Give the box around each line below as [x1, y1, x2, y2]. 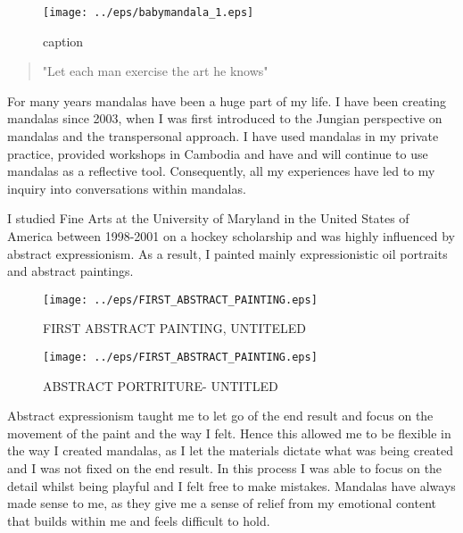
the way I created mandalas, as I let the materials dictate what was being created [7, 441, 454, 460]
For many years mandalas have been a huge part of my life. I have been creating [7, 91, 447, 110]
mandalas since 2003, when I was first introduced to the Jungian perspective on [7, 109, 442, 128]
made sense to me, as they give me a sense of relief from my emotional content [7, 494, 437, 512]
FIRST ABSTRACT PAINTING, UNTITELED [43, 319, 307, 337]
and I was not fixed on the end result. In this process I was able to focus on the [7, 459, 442, 478]
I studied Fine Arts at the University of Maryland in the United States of [7, 209, 409, 228]
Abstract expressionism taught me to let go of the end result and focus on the [7, 406, 434, 425]
